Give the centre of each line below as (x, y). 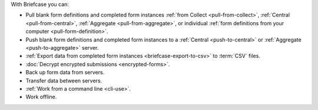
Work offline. (41, 97)
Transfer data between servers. (64, 80)
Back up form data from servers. (65, 73)
